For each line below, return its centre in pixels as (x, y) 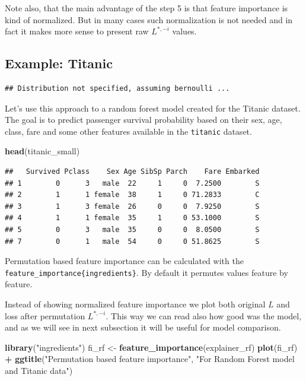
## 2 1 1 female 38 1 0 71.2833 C (132, 195)
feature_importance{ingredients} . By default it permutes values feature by (146, 272)
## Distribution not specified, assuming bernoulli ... (117, 88)
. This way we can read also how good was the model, (204, 315)
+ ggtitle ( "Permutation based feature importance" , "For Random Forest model (150, 359)
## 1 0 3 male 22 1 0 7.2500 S (132, 183)
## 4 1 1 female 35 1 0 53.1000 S (132, 218)
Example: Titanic (59, 63)
